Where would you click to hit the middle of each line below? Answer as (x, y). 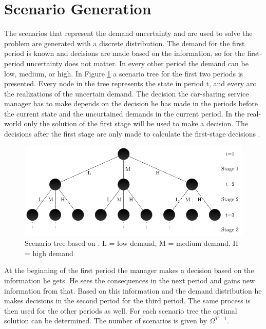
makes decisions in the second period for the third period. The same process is (127, 301)
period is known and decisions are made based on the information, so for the (125, 53)
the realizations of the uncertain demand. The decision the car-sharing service (127, 93)
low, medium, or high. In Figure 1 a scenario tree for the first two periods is (124, 73)
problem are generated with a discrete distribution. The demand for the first (125, 43)
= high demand (49, 253)
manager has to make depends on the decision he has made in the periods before (131, 103)
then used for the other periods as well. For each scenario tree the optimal (121, 310)
